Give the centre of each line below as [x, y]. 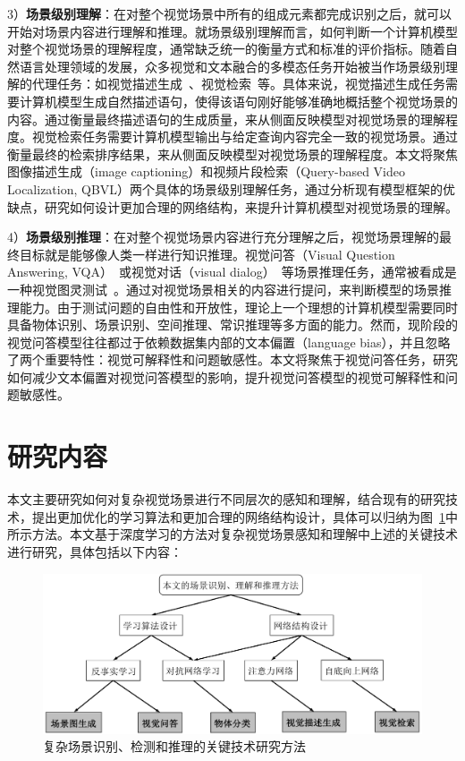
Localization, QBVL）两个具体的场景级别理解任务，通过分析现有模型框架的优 [232, 188]
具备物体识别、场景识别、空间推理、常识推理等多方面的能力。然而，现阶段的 [232, 325]
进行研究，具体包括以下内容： [95, 551]
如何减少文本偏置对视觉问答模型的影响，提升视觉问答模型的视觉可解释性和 [226, 376]
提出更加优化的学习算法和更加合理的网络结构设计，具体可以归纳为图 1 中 [245, 516]
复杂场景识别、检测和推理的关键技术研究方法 [174, 746]
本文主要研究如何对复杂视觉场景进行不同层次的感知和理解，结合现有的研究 [226, 499]
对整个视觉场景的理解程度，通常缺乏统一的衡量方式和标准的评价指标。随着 [226, 49]
